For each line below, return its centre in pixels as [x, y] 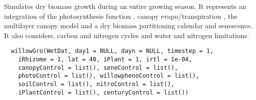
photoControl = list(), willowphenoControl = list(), [109, 76]
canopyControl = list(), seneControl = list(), [98, 68]
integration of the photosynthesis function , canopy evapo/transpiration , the [121, 16]
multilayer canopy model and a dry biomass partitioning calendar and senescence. [128, 25]
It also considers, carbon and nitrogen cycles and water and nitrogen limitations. [127, 35]
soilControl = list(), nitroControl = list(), [96, 84]
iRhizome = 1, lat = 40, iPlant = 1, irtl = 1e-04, [105, 60]
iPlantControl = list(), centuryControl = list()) [103, 92]
